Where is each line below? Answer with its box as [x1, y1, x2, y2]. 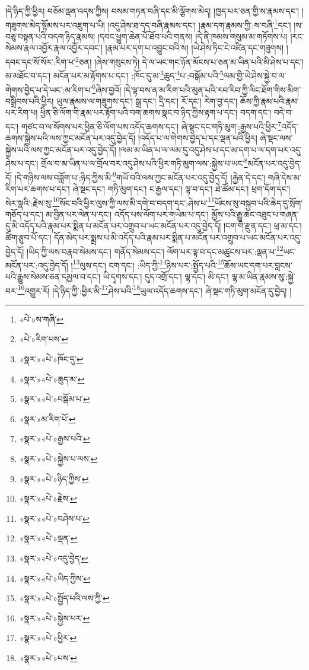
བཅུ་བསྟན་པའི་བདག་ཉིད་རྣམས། [5, 30, 95, 42]
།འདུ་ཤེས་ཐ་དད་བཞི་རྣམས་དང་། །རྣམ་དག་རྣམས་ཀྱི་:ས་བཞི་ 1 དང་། [107, 17, 291, 31]
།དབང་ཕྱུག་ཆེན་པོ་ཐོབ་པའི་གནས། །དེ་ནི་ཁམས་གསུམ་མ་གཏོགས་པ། [97, 30, 288, 42]
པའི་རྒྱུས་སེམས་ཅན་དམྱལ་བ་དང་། [5, 270, 101, 283]
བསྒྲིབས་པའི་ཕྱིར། [5, 94, 54, 107]
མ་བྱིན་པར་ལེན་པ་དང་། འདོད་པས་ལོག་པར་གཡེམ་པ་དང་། [46, 208, 209, 220]
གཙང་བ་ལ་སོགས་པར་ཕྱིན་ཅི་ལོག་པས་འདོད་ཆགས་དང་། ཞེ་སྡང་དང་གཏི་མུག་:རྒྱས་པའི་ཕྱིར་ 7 [21, 118, 282, 132]
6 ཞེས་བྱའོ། [92, 81, 122, 95]
